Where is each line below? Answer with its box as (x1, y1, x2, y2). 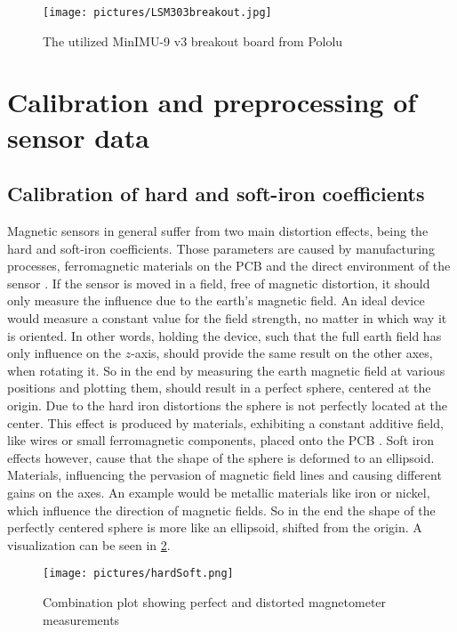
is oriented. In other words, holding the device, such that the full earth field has (7, 326, 442, 344)
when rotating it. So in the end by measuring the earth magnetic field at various (7, 361, 445, 379)
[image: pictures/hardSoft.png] (43, 567, 234, 580)
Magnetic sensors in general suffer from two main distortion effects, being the (7, 222, 429, 240)
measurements (43, 610, 120, 628)
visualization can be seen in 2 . (7, 535, 171, 554)
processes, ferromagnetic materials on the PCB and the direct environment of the (7, 256, 451, 275)
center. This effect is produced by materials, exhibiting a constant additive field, (7, 413, 444, 432)
